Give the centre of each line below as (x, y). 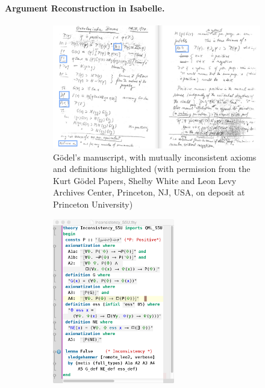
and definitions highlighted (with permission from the (152, 169)
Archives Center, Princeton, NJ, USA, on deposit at (149, 192)
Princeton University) (93, 204)
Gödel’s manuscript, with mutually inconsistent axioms (155, 157)
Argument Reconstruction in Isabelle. (85, 8)
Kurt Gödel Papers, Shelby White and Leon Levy (145, 180)
